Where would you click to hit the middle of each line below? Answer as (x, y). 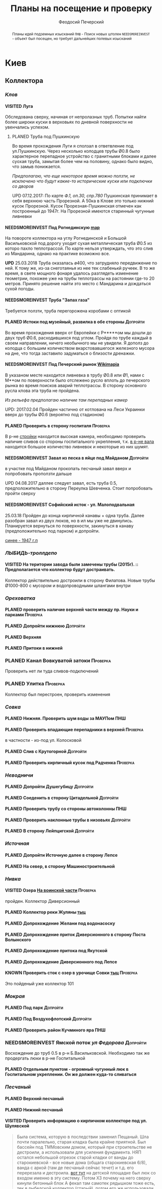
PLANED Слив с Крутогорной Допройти (46, 751)
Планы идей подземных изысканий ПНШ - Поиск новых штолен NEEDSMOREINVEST (81, 34)
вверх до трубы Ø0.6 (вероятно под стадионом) (55, 415)
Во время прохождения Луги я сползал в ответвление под (73, 146)
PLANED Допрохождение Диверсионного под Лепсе (61, 961)
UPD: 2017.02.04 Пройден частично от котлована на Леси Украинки (75, 409)
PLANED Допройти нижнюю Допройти (45, 626)
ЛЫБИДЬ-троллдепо (31, 553)
